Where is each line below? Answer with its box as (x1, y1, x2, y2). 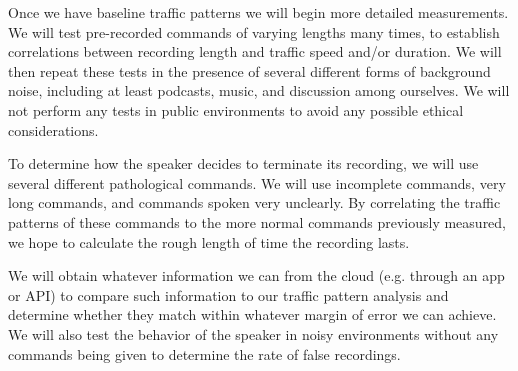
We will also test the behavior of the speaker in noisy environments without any (8, 323, 499, 344)
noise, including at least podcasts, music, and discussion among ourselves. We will (8, 80, 510, 101)
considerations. (8, 119, 99, 140)
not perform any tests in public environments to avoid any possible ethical (8, 99, 464, 120)
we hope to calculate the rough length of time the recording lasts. (8, 231, 410, 252)
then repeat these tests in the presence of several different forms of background (8, 60, 491, 81)
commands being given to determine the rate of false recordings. (8, 343, 401, 364)
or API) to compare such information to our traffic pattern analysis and (8, 284, 449, 305)
